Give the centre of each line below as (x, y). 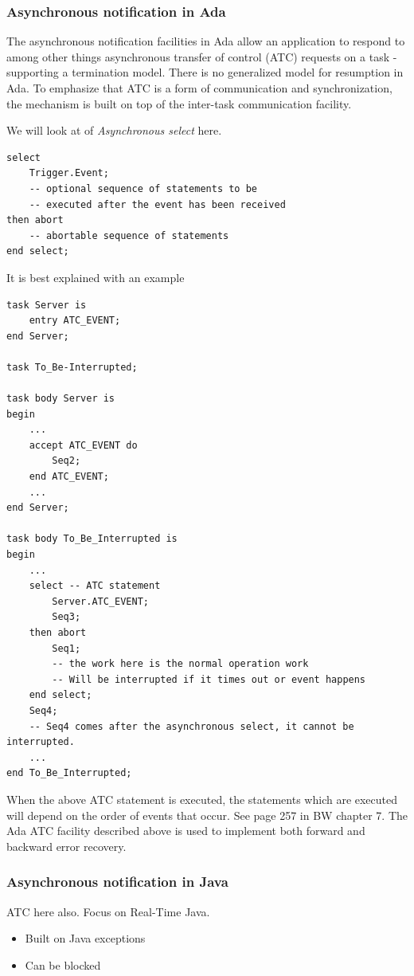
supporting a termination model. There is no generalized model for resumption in (205, 72)
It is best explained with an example (96, 277)
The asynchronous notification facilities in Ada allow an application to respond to (206, 41)
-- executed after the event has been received (157, 204)
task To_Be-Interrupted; (72, 367)
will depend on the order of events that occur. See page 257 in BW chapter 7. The (207, 815)
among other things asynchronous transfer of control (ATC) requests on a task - (202, 56)
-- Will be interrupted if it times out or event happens (209, 679)
